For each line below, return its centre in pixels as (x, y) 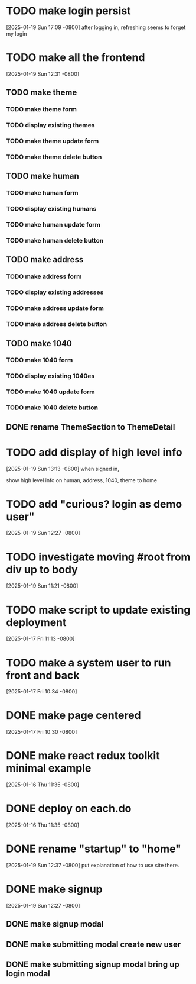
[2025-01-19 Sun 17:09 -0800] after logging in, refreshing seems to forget (96, 27)
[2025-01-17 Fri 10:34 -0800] (42, 692)
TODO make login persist (68, 11)
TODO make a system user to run (89, 662)
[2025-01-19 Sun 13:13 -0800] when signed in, (63, 469)
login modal (28, 974)
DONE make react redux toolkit (83, 756)
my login (17, 33)
